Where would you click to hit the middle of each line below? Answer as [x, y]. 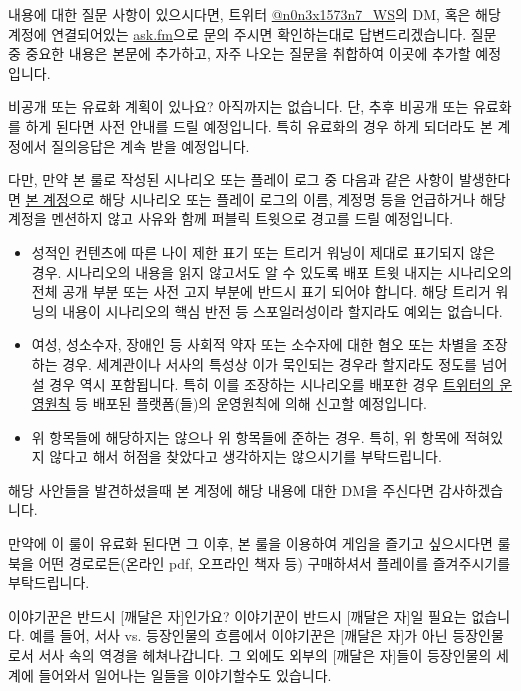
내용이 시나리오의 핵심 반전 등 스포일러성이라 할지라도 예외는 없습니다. [282, 310]
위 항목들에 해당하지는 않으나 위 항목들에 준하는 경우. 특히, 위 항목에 [245, 436]
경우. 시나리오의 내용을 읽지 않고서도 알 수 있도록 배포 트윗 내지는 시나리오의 [272, 271]
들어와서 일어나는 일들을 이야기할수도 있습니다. [185, 674]
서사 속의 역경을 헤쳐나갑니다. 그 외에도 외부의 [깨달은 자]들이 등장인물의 [265, 655]
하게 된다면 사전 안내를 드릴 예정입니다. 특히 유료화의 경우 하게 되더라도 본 [259, 125]
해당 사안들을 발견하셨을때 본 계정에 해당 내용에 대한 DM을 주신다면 [221, 489]
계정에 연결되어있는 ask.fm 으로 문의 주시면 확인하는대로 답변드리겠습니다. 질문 [252, 33]
